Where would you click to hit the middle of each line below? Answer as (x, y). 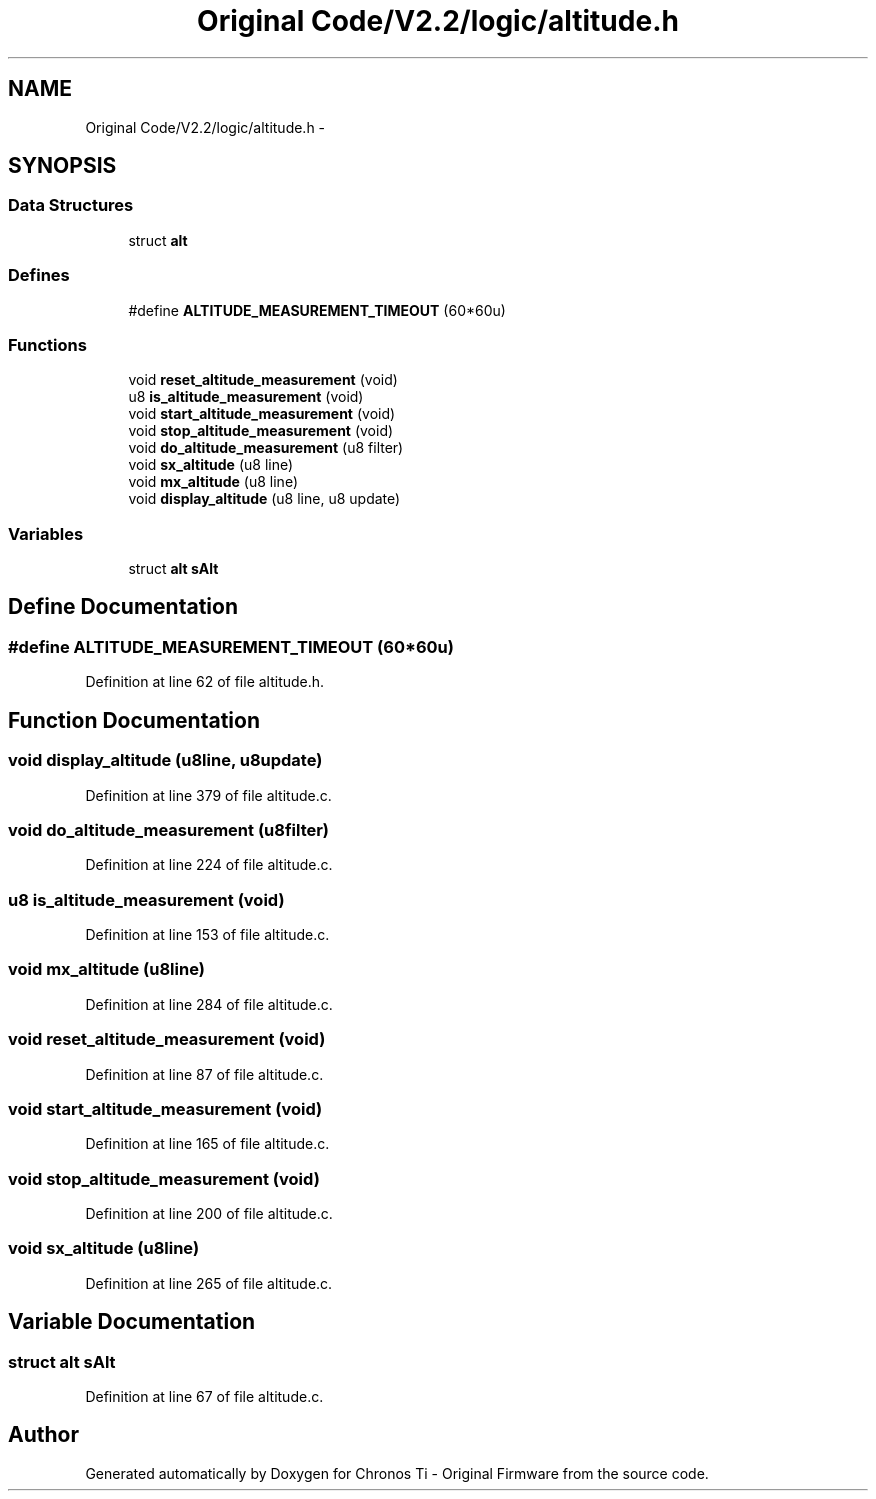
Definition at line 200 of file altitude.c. (209, 1213)
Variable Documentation (132, 1322)
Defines (39, 275)
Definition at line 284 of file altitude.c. (209, 1004)
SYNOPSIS (62, 166)
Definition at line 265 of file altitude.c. (209, 1283)
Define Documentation (123, 607)
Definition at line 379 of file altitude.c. (208, 795)
